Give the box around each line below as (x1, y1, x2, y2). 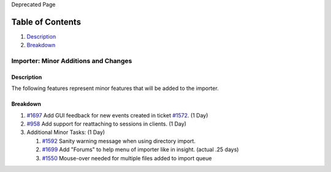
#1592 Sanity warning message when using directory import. (42, 137, 196, 144)
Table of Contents (11, 17, 82, 27)
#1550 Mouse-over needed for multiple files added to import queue (42, 154, 212, 162)
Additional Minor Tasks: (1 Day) (26, 129, 105, 136)
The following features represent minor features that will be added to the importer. (11, 84, 219, 92)
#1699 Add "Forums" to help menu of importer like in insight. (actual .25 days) (42, 146, 239, 153)
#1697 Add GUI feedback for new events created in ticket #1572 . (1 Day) (26, 111, 208, 119)
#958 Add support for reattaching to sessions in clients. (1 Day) (26, 120, 187, 128)
